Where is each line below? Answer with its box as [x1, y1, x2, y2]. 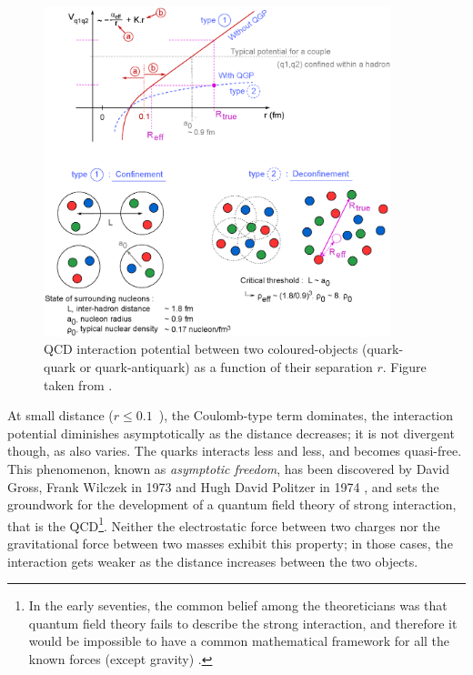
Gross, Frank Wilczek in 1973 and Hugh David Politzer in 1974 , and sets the [7, 477, 439, 496]
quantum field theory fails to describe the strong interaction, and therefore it [28, 613, 458, 632]
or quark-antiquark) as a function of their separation [79, 358, 373, 377]
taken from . [44, 375, 113, 394]
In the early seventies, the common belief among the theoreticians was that [28, 596, 448, 615]
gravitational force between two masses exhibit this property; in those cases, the [7, 534, 453, 553]
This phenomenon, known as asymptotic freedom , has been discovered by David [7, 458, 450, 478]
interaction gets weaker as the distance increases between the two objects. [7, 551, 418, 570]
